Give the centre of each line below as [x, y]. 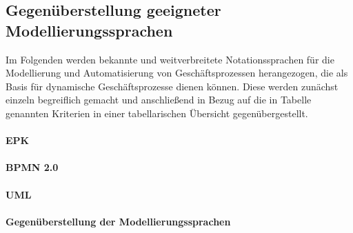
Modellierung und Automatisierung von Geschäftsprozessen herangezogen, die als [177, 73]
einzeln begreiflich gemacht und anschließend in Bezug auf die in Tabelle [159, 100]
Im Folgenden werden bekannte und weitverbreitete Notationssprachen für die [170, 59]
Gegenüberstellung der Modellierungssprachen [118, 221]
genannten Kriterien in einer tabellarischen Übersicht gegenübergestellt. [157, 113]
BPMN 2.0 [32, 167]
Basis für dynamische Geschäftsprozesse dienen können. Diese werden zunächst [172, 86]
